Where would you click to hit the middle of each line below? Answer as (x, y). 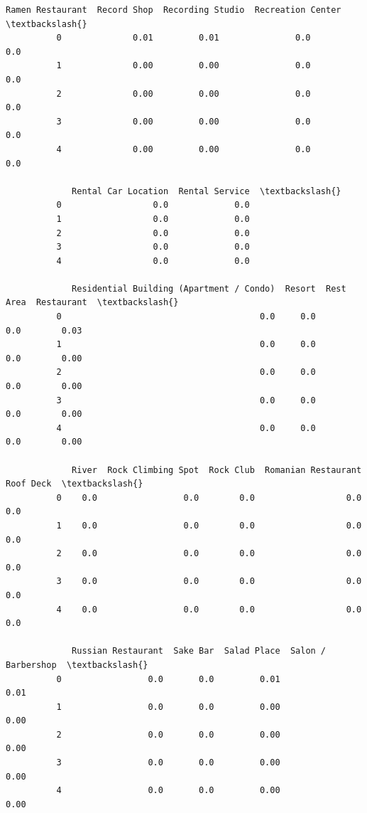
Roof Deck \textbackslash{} (75, 484)
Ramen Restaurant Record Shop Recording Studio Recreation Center (174, 10)
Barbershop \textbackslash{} (77, 665)
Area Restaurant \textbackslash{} (92, 303)
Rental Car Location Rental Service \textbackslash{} (207, 191)
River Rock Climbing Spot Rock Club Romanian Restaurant (217, 470)
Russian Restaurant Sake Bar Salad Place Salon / (199, 651)
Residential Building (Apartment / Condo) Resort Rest (209, 288)
